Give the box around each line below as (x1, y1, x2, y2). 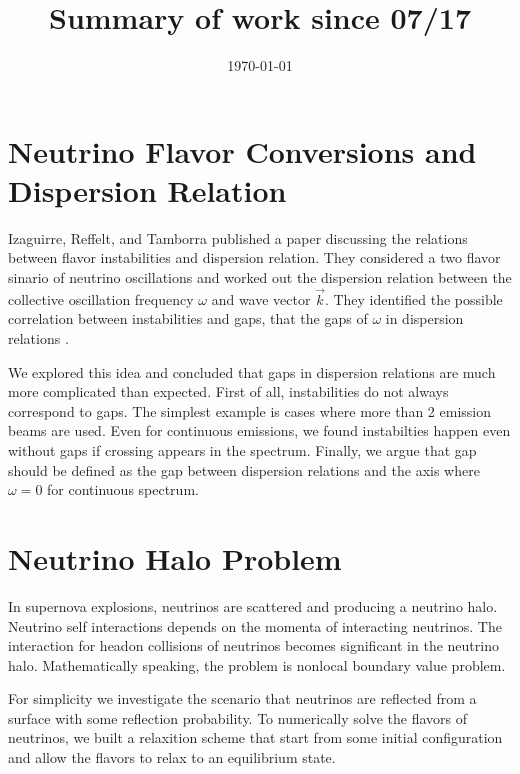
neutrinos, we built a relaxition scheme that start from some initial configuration (8, 727, 503, 748)
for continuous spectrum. (47, 479, 199, 500)
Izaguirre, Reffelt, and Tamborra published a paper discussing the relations (8, 227, 468, 248)
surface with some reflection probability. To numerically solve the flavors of (8, 707, 468, 728)
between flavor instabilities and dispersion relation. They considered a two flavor (8, 247, 501, 268)
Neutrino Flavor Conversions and (8, 130, 477, 171)
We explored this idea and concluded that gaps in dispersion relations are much (8, 361, 496, 382)
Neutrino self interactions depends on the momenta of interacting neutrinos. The (8, 615, 502, 636)
